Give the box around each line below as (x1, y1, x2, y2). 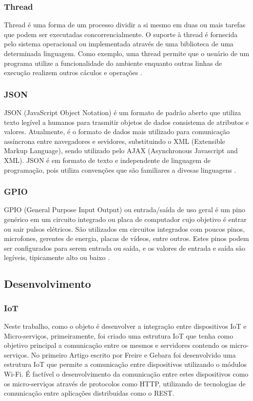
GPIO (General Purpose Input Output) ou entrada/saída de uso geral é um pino (4, 204, 245, 215)
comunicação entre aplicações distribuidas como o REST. (4, 388, 175, 398)
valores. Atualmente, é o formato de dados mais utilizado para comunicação (4, 126, 230, 137)
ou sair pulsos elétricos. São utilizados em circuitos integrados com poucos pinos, (4, 223, 245, 234)
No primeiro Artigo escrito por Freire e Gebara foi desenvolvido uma (31, 349, 236, 360)
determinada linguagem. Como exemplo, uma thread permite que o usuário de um (4, 48, 250, 58)
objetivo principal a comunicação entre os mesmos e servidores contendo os (4, 340, 228, 350)
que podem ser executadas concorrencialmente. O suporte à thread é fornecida (4, 29, 238, 39)
